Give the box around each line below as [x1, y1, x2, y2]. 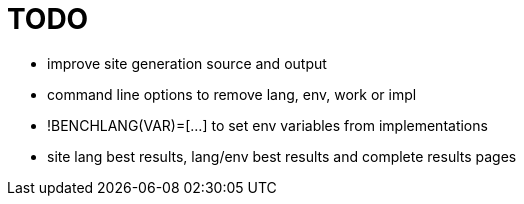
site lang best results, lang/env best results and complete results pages [47, 147, 517, 165]
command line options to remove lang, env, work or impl [47, 85, 417, 103]
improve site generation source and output [47, 54, 327, 72]
